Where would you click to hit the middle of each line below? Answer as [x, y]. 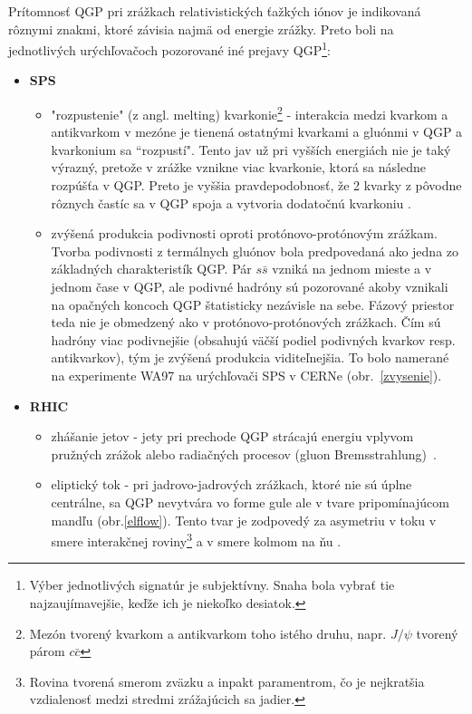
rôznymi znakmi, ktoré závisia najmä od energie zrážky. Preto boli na [201, 29]
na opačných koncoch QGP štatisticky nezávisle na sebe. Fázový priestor [253, 304]
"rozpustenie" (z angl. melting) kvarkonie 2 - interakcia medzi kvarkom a [250, 113]
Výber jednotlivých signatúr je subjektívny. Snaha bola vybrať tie [212, 585]
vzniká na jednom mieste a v [352, 269]
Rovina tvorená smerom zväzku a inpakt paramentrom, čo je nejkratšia [227, 681]
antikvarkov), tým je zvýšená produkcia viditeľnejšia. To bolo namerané [250, 357]
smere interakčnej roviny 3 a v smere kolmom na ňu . [196, 540]
